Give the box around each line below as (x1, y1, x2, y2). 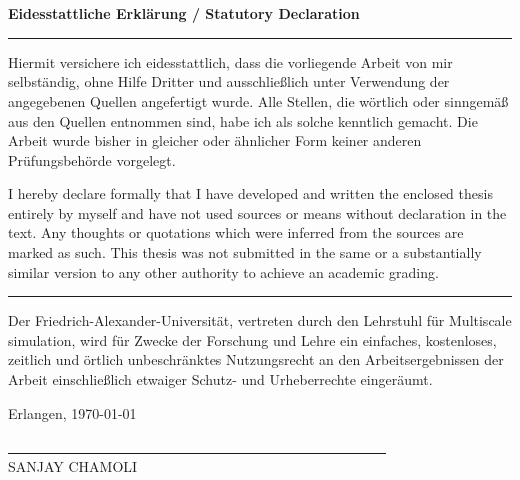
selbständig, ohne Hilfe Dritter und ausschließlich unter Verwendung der (8, 71, 450, 92)
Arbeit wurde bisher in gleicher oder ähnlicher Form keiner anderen (8, 130, 422, 151)
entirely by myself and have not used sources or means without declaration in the (8, 202, 507, 223)
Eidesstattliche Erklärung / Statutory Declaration (8, 3, 360, 24)
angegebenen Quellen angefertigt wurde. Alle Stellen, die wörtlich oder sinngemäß (8, 90, 509, 111)
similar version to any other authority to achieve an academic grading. (8, 261, 439, 282)
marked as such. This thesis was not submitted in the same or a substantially (8, 242, 482, 263)
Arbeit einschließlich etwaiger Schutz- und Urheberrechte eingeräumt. (8, 369, 433, 390)
